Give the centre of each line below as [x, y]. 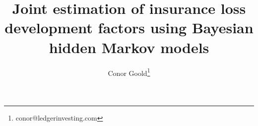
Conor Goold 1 [129, 72]
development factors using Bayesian [129, 28]
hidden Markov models [129, 47]
